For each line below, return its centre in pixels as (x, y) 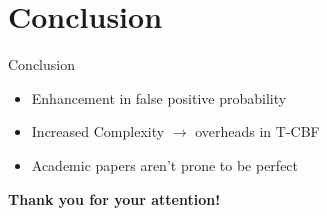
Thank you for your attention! (114, 198)
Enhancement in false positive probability (159, 97)
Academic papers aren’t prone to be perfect (165, 164)
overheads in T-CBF (257, 131)
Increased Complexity (98, 131)
